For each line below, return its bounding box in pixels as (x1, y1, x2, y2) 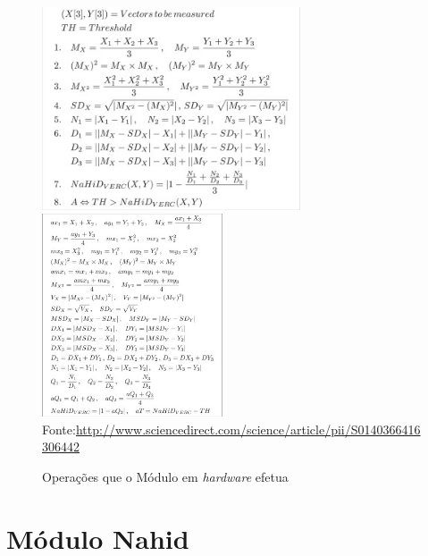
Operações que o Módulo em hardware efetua (42, 467, 289, 485)
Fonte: (42, 419, 76, 438)
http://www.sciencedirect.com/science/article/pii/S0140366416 (75, 419, 421, 438)
